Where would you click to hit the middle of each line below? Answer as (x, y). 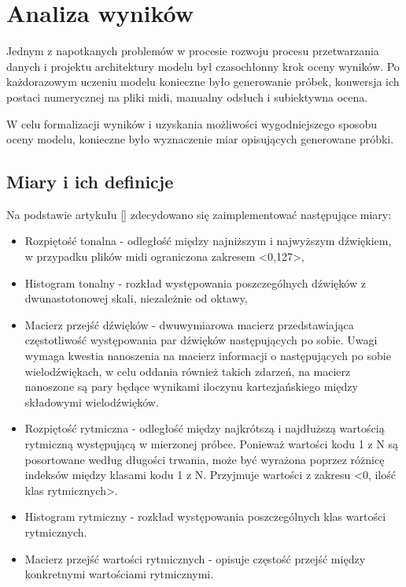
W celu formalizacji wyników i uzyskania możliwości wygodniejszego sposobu (192, 123)
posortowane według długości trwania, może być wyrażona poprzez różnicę (205, 459)
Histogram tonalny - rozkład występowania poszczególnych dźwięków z (195, 282)
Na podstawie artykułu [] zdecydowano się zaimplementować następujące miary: (199, 214)
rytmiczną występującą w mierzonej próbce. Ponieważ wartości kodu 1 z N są (211, 444)
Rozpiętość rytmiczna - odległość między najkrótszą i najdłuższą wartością (205, 428)
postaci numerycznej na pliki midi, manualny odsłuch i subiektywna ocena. (187, 97)
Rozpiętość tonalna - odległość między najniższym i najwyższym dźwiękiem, (208, 241)
